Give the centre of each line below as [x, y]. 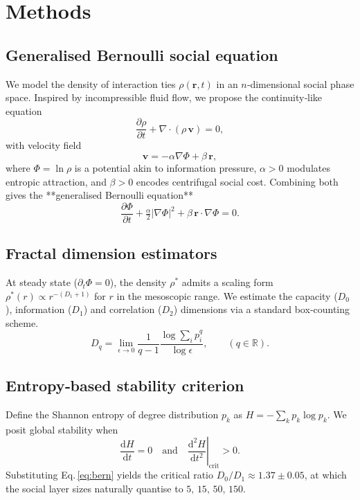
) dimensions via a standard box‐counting [262, 309]
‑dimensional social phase [300, 83]
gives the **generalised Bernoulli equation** [100, 195]
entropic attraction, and [56, 181]
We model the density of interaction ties [91, 83]
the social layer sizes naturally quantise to [94, 488]
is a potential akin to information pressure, [165, 168]
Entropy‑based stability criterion [125, 385]
